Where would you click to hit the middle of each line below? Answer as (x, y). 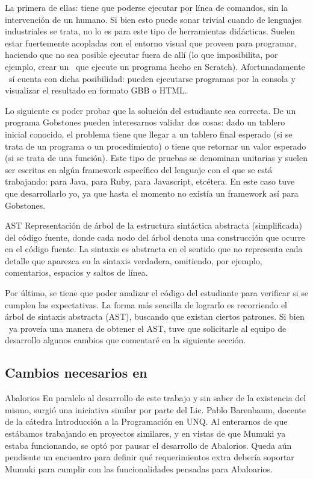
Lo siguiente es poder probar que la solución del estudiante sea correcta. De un (150, 110)
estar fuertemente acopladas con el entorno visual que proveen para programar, (151, 43)
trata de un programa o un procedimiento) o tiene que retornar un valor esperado (156, 146)
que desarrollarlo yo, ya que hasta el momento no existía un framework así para (152, 193)
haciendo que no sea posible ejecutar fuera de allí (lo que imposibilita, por (141, 55)
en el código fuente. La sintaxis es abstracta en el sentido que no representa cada (154, 249)
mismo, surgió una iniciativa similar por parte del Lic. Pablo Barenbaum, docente (155, 409)
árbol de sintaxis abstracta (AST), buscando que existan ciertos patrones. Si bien (155, 316)
